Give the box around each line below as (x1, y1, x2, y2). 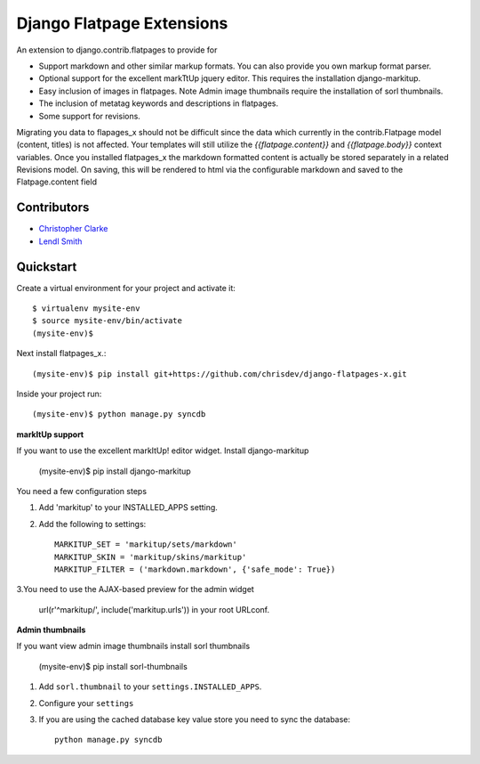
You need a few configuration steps (16, 485, 147, 496)
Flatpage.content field (16, 176, 98, 187)
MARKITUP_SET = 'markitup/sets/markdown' (54, 540, 237, 549)
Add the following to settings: (38, 518, 147, 529)
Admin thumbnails (16, 624, 86, 636)
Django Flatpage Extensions (16, 13, 228, 33)
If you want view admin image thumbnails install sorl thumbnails (16, 641, 251, 652)
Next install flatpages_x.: (16, 348, 107, 359)
